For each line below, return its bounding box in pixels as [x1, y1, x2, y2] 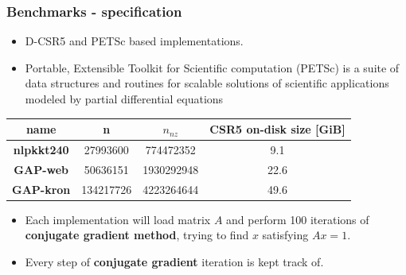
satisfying [262, 227, 309, 243]
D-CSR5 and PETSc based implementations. [25, 33, 244, 49]
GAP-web [14, 161, 69, 177]
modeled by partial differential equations [25, 91, 224, 107]
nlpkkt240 [13, 141, 69, 157]
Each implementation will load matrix [25, 211, 211, 227]
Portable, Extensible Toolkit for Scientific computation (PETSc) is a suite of [25, 59, 400, 76]
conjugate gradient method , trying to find [25, 227, 249, 243]
